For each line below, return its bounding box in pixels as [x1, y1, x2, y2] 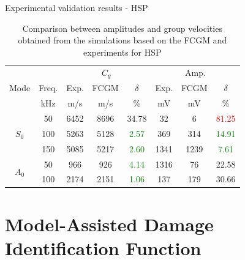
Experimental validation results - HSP [5, 1, 148, 13]
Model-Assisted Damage [5, 211, 214, 236]
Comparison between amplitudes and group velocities [22, 21, 222, 34]
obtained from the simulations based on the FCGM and [18, 34, 227, 46]
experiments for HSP [83, 45, 162, 58]
